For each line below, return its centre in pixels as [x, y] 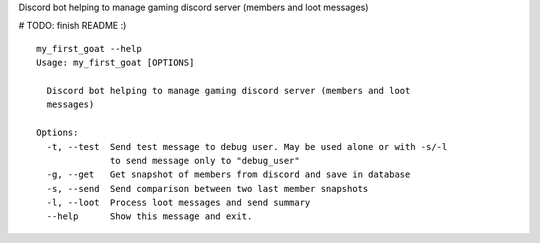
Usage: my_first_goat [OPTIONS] [115, 63]
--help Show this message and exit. [149, 216]
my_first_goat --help [89, 48]
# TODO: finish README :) [72, 26]
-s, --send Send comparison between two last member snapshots [207, 188]
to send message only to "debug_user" [205, 160]
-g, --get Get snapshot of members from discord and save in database [228, 174]
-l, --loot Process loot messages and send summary [178, 203]
